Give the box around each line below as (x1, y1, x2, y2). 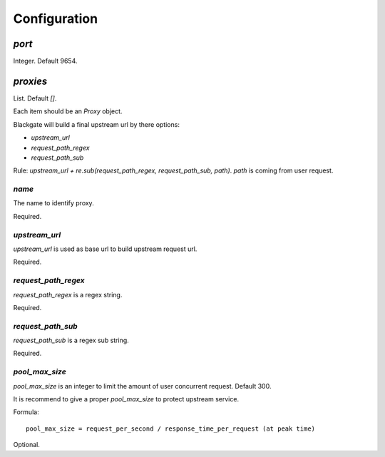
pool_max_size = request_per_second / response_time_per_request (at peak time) (26, 424, 316, 433)
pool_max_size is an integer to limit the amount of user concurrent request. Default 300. (13, 381, 272, 390)
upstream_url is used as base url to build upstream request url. (13, 245, 197, 253)
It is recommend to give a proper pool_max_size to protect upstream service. (13, 394, 239, 403)
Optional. (13, 441, 41, 449)
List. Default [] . (13, 93, 57, 103)
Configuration (13, 11, 98, 26)
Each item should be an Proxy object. (13, 107, 123, 115)
